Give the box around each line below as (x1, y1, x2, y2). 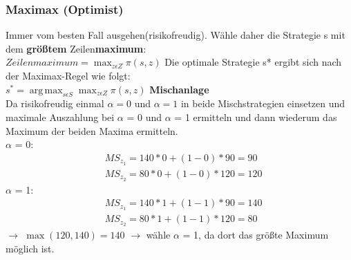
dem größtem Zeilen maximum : (6, 41, 146, 55)
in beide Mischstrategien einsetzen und (180, 96, 345, 111)
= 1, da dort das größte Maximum (182, 227, 329, 241)
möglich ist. (6, 241, 55, 255)
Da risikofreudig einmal (6, 96, 104, 111)
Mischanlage (149, 82, 209, 96)
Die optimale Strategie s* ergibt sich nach (164, 55, 342, 69)
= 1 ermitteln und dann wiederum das (174, 109, 337, 124)
